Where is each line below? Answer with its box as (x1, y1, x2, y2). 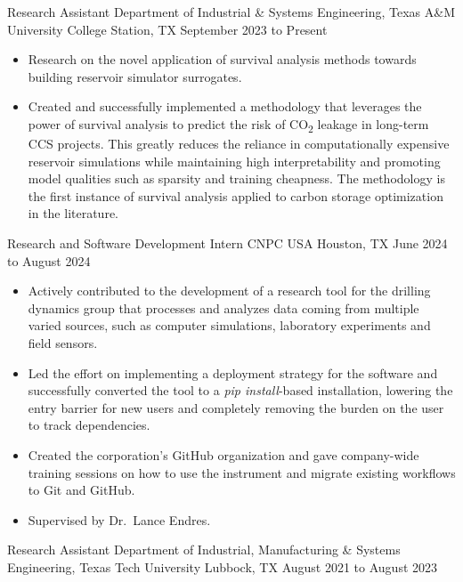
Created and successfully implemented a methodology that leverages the (28, 97, 422, 116)
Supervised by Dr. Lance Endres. (28, 510, 211, 529)
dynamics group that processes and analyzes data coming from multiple (28, 298, 419, 317)
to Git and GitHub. (28, 481, 135, 499)
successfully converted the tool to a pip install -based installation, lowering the (28, 381, 453, 400)
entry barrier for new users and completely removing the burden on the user (28, 398, 444, 416)
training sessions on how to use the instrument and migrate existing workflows (28, 463, 456, 481)
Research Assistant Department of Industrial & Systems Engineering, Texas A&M (7, 3, 456, 20)
